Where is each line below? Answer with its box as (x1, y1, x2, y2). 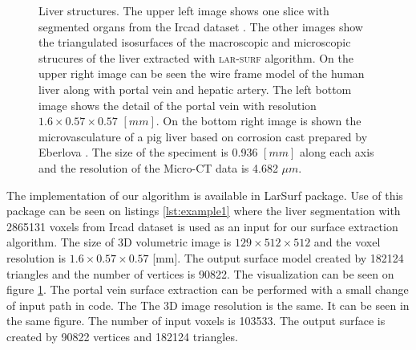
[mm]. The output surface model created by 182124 (152, 249, 404, 266)
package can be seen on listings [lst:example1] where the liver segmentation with (6, 202, 401, 219)
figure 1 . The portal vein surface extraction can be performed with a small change (6, 281, 409, 298)
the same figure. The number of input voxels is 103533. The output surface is (6, 312, 386, 329)
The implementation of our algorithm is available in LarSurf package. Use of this (6, 186, 403, 203)
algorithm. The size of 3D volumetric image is (6, 234, 232, 250)
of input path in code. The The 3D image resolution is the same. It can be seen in (6, 296, 410, 313)
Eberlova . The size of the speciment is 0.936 (38, 144, 258, 161)
